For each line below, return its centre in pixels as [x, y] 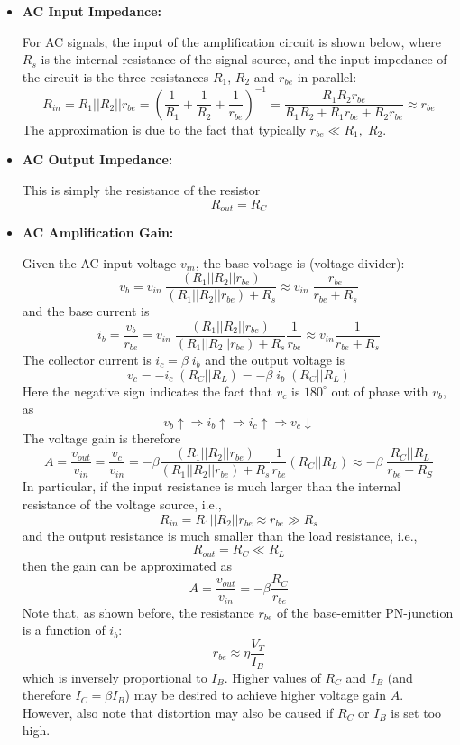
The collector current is [87, 360]
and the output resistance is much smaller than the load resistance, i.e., [220, 535]
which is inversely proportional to [115, 677]
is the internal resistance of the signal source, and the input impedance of [244, 59]
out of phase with [380, 391]
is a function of [64, 630]
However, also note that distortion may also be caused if [178, 712]
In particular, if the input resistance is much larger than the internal [212, 486]
